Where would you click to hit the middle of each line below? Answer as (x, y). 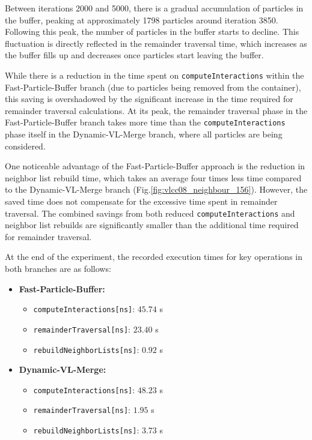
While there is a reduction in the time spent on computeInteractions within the (154, 75)
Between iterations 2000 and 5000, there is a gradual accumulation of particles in (154, 8)
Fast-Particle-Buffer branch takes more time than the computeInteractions (145, 122)
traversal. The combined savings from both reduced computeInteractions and (150, 213)
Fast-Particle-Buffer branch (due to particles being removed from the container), (153, 87)
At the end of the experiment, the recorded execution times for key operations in (154, 257)
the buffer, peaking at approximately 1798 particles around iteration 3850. (142, 20)
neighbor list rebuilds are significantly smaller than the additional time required (152, 225)
